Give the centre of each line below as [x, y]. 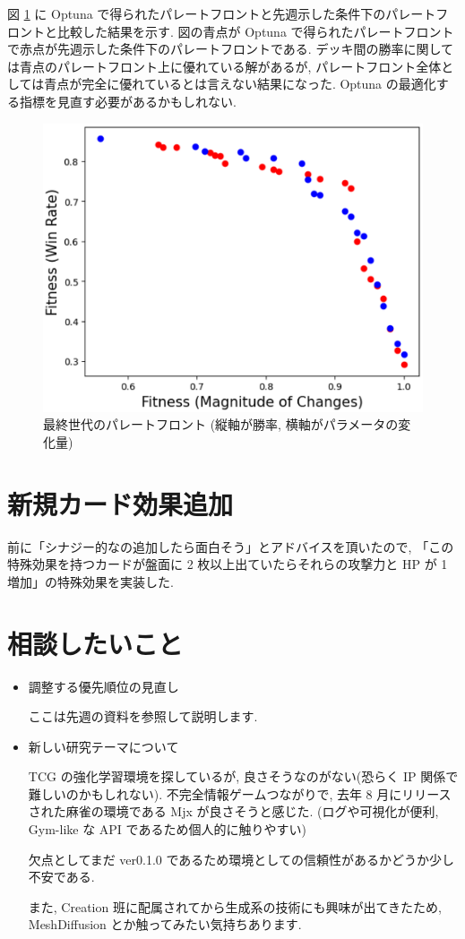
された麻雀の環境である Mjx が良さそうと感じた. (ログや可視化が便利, [233, 811]
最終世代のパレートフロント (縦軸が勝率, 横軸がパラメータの [221, 424]
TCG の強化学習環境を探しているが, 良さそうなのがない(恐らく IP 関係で [243, 776]
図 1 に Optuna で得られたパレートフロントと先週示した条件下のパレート [222, 13]
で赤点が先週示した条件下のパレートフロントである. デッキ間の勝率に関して [230, 49]
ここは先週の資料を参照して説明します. [143, 716]
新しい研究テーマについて [103, 746]
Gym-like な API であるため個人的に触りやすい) [167, 829]
